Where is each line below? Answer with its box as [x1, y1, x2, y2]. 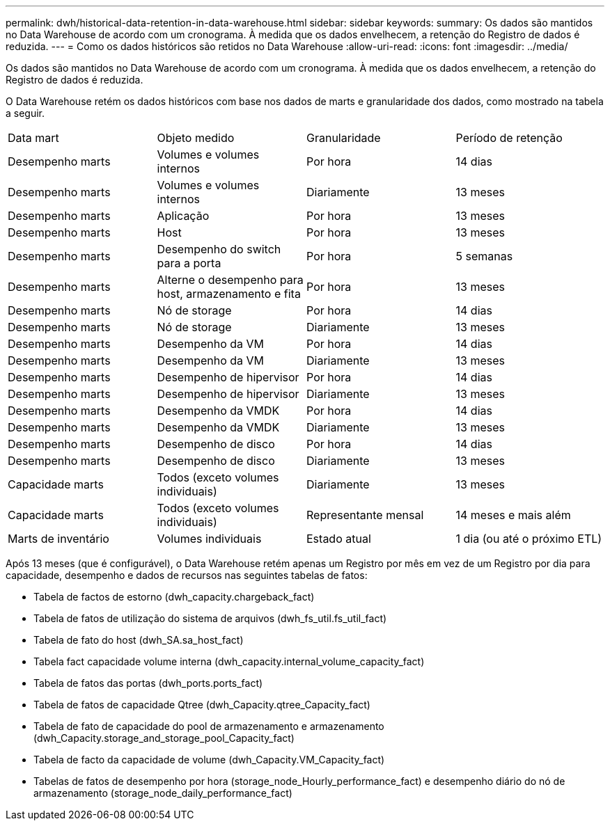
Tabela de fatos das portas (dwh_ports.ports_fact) [33, 677, 263, 689]
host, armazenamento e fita [157, 287, 301, 301]
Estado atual [306, 532, 371, 546]
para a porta [157, 256, 221, 270]
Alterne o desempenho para [157, 273, 304, 287]
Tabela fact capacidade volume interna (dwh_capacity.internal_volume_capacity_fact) [33, 656, 425, 667]
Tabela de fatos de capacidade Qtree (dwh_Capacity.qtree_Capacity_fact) [33, 699, 370, 710]
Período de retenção [455, 131, 563, 145]
